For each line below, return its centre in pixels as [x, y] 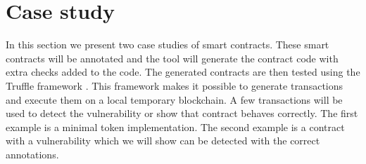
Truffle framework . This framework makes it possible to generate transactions [175, 85]
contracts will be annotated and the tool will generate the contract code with [172, 58]
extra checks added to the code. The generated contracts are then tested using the [183, 72]
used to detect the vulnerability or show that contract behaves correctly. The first [182, 113]
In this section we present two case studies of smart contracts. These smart [168, 45]
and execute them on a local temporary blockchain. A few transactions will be [174, 99]
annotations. [32, 154]
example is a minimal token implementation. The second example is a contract [175, 127]
